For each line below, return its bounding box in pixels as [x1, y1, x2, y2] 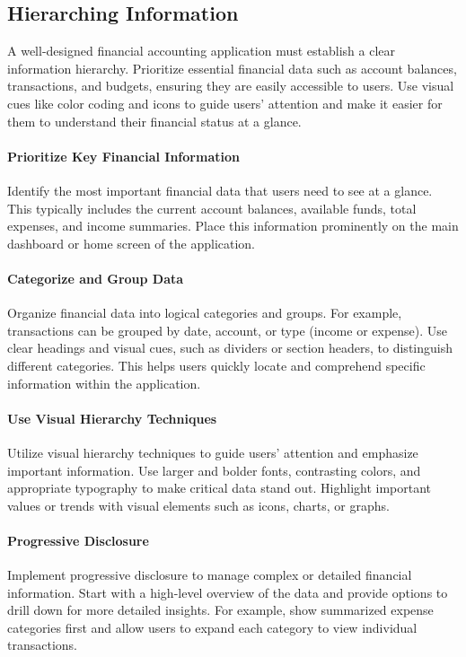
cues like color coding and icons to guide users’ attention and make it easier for [7, 93, 443, 112]
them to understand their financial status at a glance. [7, 111, 302, 130]
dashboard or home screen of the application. [7, 233, 256, 252]
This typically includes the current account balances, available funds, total [7, 198, 417, 217]
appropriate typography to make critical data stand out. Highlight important [7, 478, 432, 497]
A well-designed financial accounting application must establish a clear [7, 41, 396, 60]
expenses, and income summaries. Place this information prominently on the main [7, 216, 459, 235]
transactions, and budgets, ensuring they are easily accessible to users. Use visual [7, 76, 454, 95]
